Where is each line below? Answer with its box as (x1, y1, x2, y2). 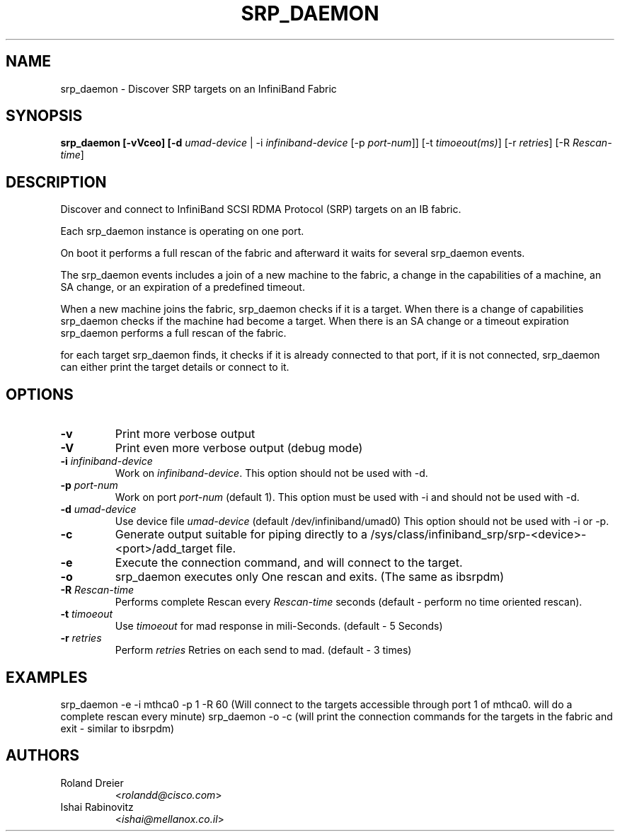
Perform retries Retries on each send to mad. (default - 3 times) (115, 644, 412, 657)
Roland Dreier (60, 776, 124, 789)
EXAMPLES (6, 668, 88, 686)
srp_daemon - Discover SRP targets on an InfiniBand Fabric (60, 82, 337, 95)
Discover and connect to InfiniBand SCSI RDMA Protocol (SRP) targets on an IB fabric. (60, 203, 461, 216)
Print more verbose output (115, 427, 256, 441)
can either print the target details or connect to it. (60, 361, 289, 374)
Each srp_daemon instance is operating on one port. (60, 225, 304, 238)
